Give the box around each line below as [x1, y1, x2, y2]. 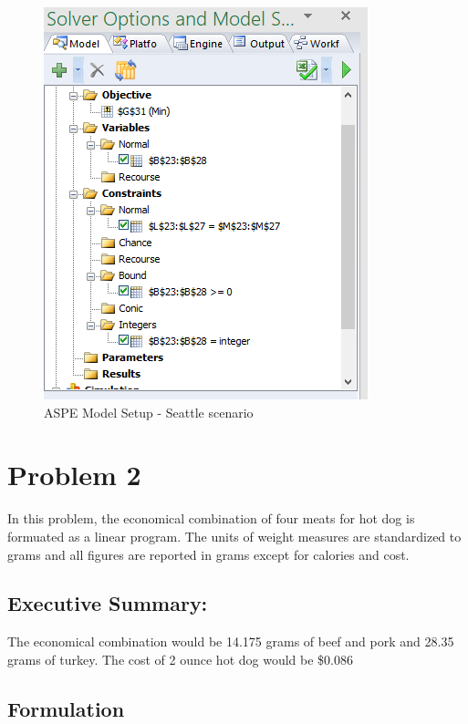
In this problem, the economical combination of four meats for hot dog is [7, 509, 415, 528]
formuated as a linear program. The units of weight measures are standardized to [7, 526, 462, 545]
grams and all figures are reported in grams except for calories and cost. [7, 544, 410, 564]
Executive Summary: [7, 589, 208, 617]
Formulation [7, 694, 125, 722]
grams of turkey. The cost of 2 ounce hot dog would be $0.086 [7, 649, 353, 668]
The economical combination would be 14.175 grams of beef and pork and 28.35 [7, 632, 454, 651]
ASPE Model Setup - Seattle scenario [44, 402, 254, 421]
